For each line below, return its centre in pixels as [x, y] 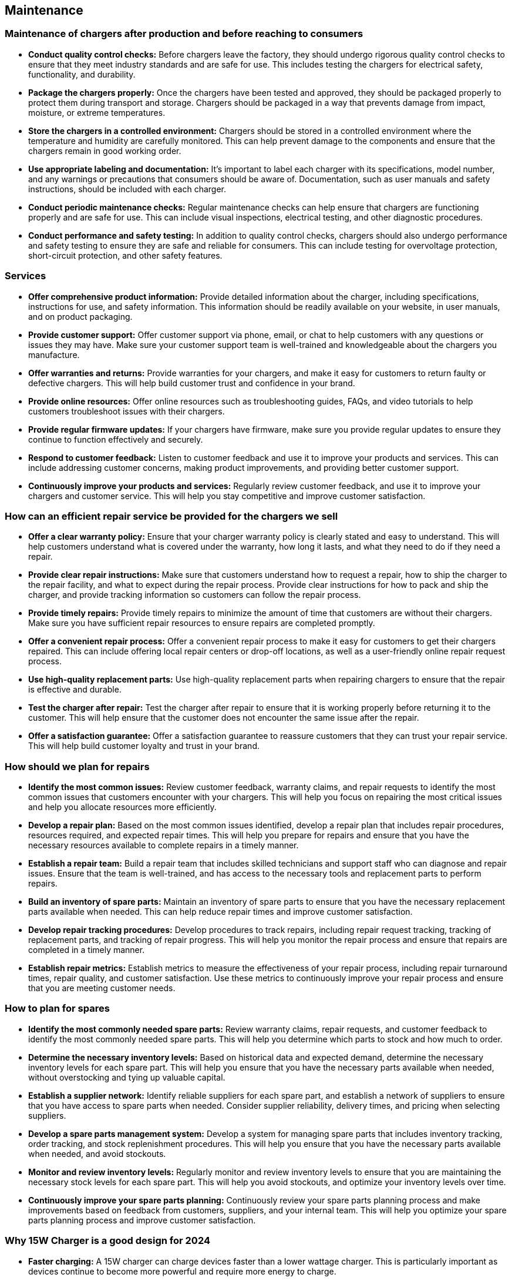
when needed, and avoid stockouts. [97, 1153]
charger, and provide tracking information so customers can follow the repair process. [195, 595]
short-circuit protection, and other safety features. [125, 255]
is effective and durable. [75, 690]
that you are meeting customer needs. [102, 988]
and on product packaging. [80, 316]
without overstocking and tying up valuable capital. [127, 1077]
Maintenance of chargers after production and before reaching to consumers [184, 34]
